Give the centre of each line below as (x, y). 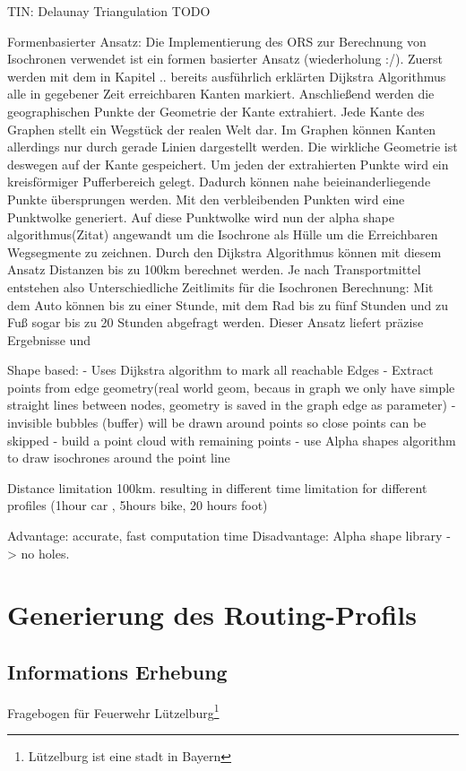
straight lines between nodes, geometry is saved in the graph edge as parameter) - (232, 405)
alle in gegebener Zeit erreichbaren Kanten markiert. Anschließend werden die (221, 94)
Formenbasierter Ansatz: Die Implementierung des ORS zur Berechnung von (217, 41)
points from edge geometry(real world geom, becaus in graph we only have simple (231, 387)
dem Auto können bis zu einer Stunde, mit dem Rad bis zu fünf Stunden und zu (228, 304)
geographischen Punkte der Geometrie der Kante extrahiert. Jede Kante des (216, 111)
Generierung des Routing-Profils (212, 615)
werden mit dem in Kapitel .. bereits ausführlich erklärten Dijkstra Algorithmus (227, 76)
